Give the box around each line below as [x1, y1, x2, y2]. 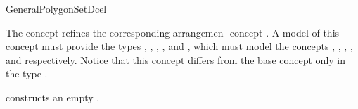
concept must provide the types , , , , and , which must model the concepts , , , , [6, 39, 353, 53]
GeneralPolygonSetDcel [6, 1, 107, 15]
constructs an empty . [6, 89, 100, 104]
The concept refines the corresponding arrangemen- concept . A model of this [6, 25, 340, 39]
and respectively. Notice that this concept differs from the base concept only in [6, 52, 346, 67]
